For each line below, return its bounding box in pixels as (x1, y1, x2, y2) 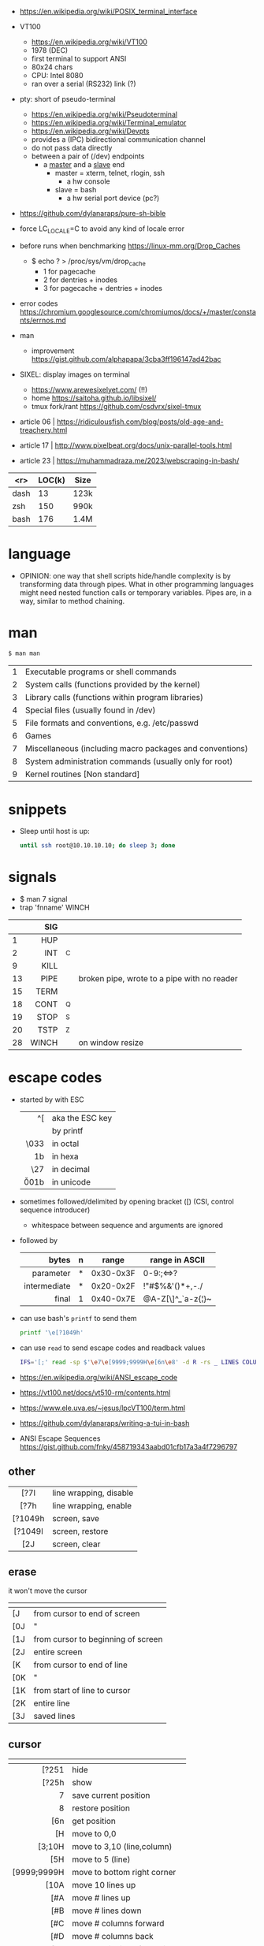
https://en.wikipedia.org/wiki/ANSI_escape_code (19, 1372, 178, 1382)
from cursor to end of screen (33, 1608, 140, 1619)
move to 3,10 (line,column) (72, 1841, 173, 1852)
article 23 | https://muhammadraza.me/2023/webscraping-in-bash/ (19, 456, 240, 465)
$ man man (8, 649, 41, 657)
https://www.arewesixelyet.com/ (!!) (31, 385, 148, 394)
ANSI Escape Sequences (19, 1434, 101, 1443)
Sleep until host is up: (19, 827, 91, 836)
